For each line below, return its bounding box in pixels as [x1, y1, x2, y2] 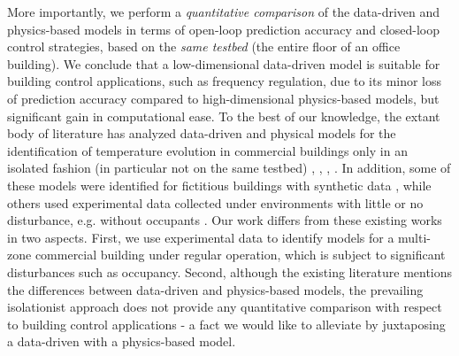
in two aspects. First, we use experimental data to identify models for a [7, 228, 394, 246]
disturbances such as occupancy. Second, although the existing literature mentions [7, 262, 453, 281]
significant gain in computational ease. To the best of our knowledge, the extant [7, 106, 440, 125]
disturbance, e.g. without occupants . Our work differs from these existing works [7, 211, 442, 229]
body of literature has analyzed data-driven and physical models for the [7, 124, 396, 143]
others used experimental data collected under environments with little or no [7, 193, 424, 212]
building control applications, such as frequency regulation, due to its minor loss [7, 72, 442, 90]
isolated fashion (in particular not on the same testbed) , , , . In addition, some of [7, 159, 451, 177]
